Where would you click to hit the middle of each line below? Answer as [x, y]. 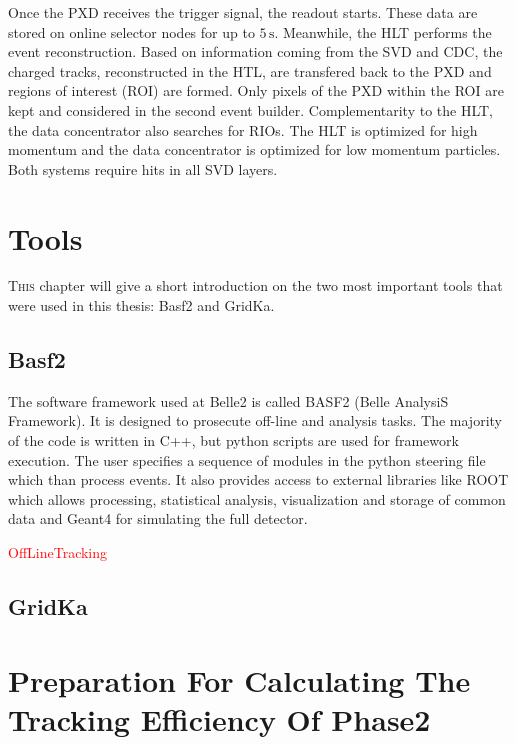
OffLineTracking [58, 552]
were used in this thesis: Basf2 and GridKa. [141, 305]
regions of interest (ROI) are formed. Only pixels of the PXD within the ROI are [256, 90]
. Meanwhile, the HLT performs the [383, 31]
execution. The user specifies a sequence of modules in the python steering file [247, 459]
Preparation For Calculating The [239, 679]
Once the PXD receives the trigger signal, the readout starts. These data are [243, 12]
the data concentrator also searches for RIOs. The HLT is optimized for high [243, 129]
